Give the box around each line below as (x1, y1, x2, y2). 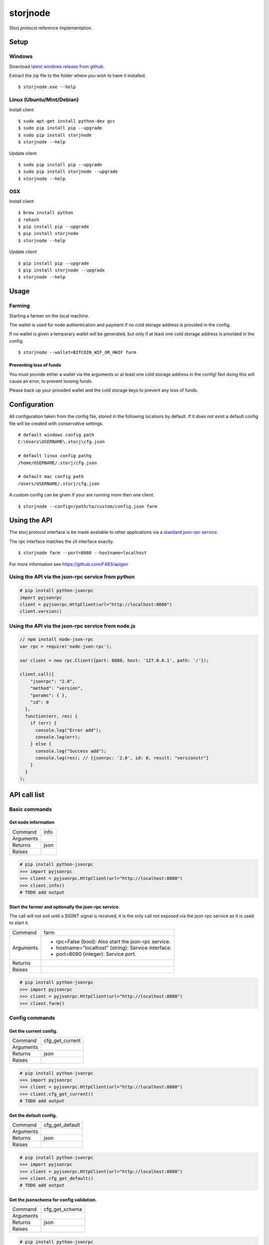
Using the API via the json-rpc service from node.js (9, 622, 135, 629)
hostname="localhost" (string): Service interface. (56, 944, 172, 951)
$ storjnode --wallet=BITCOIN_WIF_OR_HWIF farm (18, 350, 136, 356)
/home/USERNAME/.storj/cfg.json (18, 460, 97, 466)
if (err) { (30, 720, 57, 726)
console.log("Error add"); (35, 727, 102, 733)
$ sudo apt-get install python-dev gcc (18, 119, 116, 124)
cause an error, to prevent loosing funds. (9, 378, 93, 384)
